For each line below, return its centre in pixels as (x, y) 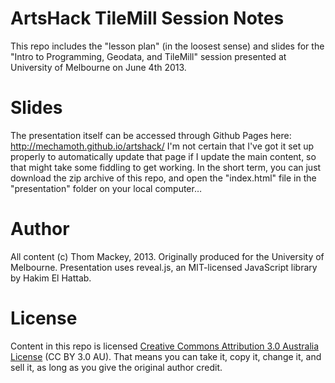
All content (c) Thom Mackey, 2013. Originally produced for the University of (167, 256)
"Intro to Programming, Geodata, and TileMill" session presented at (148, 56)
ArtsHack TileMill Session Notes (147, 18)
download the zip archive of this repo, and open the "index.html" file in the (163, 178)
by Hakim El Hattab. (51, 278)
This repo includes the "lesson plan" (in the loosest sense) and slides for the (167, 46)
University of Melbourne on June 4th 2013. (98, 67)
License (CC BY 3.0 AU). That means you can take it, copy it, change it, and (166, 356)
